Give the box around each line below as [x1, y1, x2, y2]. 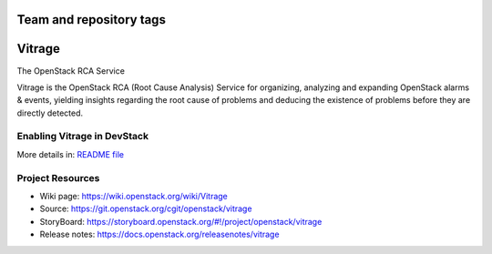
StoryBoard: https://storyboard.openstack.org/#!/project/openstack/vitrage [39, 216, 323, 227]
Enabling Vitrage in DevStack [16, 130, 149, 143]
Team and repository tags [16, 12, 166, 27]
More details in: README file [16, 148, 125, 159]
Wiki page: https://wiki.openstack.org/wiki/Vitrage [39, 190, 228, 201]
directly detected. [16, 107, 84, 118]
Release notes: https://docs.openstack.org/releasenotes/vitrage [39, 229, 280, 240]
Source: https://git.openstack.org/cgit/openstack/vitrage [39, 203, 252, 214]
